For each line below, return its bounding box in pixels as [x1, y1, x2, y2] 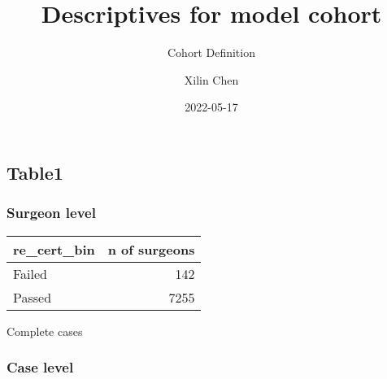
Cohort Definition [167, 44, 255, 61]
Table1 [7, 159, 63, 185]
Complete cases [7, 322, 83, 339]
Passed [13, 287, 52, 307]
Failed [13, 264, 48, 283]
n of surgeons [107, 239, 195, 259]
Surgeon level [7, 203, 96, 223]
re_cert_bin [13, 239, 95, 259]
